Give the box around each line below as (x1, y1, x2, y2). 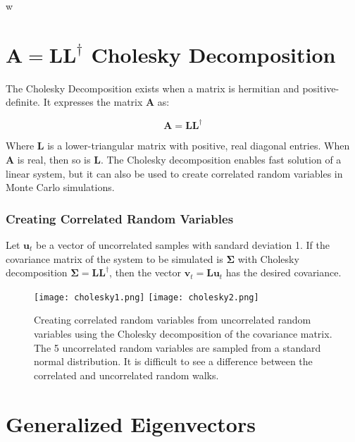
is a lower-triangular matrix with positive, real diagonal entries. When (47, 138, 350, 153)
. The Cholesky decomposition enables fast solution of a (100, 152, 342, 166)
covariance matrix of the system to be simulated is (6, 251, 223, 266)
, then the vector (109, 265, 182, 280)
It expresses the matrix (43, 94, 143, 109)
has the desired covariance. (225, 265, 342, 280)
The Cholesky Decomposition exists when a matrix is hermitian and (6, 80, 299, 95)
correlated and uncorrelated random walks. (34, 367, 219, 382)
